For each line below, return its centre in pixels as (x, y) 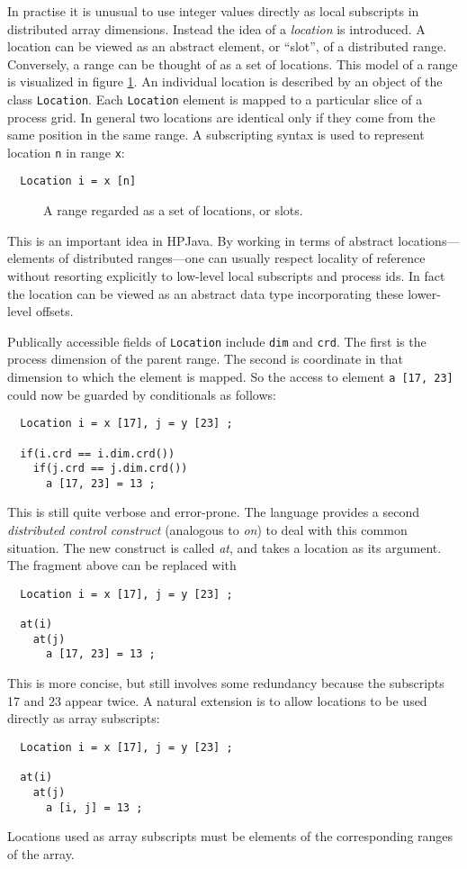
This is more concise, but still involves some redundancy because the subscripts (226, 683)
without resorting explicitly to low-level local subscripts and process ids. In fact (226, 275)
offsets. (54, 311)
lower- (424, 293)
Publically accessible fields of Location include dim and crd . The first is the (217, 341)
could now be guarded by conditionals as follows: (142, 394)
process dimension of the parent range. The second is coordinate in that (205, 359)
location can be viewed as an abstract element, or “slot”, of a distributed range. (227, 46)
